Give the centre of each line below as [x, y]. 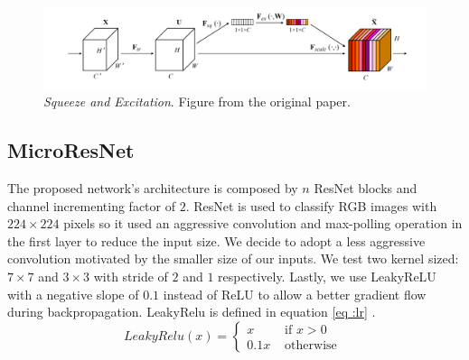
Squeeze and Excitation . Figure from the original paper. [197, 102]
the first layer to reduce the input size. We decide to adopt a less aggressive [216, 240]
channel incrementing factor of [91, 205]
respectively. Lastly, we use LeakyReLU [327, 277]
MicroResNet [71, 150]
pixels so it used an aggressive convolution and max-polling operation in [263, 223]
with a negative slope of [73, 294]
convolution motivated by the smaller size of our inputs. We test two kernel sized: [233, 258]
